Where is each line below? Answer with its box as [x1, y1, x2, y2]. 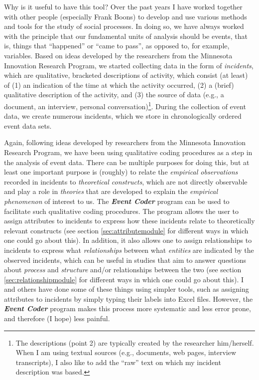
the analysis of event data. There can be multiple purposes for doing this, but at [4, 157, 250, 167]
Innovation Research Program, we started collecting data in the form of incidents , [4, 60, 254, 70]
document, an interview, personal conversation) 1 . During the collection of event [4, 99, 246, 111]
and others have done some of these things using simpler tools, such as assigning [4, 284, 249, 294]
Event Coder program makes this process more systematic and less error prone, [4, 303, 251, 314]
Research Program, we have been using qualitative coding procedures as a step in [4, 147, 253, 157]
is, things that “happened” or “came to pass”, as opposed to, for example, [4, 40, 230, 51]
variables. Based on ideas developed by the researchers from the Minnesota [4, 50, 233, 60]
